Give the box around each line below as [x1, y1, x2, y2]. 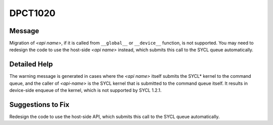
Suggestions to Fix [9, 100, 70, 109]
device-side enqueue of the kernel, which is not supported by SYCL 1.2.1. [9, 87, 162, 93]
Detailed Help [9, 60, 53, 69]
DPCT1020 [9, 8, 56, 19]
